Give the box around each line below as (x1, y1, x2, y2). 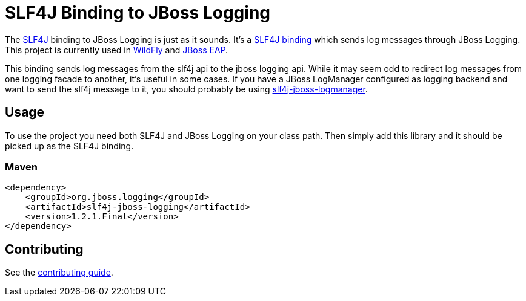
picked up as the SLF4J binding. (5, 140, 134, 151)
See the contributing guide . (5, 267, 113, 278)
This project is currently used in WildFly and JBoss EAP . (5, 44, 228, 55)
